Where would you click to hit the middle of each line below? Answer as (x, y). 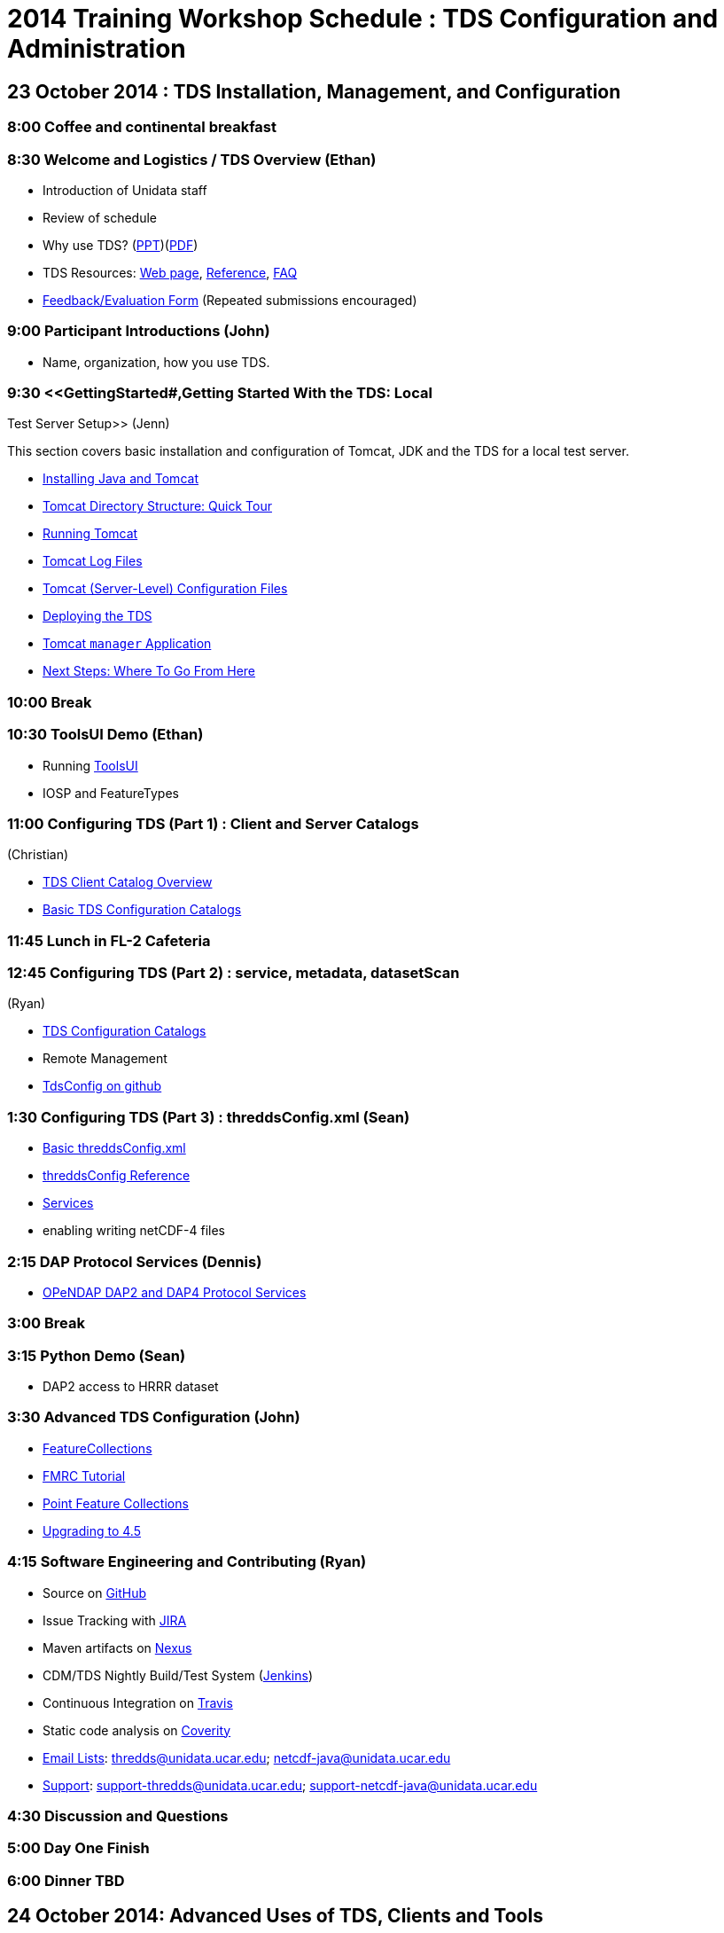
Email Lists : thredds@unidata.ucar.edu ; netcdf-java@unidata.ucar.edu (247, 1757)
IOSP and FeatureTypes (111, 793)
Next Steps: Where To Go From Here (149, 671)
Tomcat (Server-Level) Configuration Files (165, 589)
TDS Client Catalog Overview (128, 882)
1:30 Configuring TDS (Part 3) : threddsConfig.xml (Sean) (209, 1117)
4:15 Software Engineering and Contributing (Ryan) (187, 1562)
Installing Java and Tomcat (121, 479)
